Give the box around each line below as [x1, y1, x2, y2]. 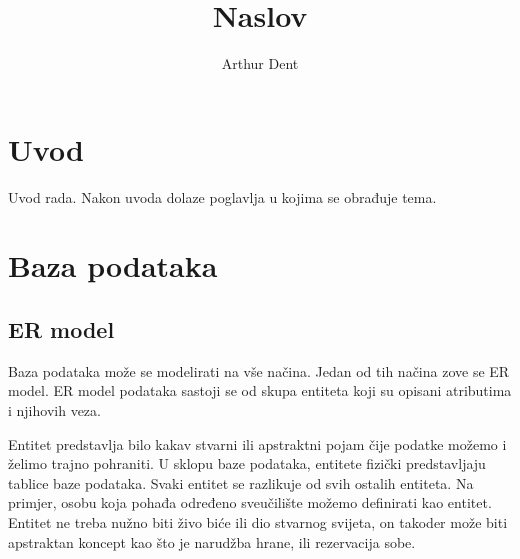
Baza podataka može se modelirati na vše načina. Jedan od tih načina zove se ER [8, 360, 510, 381]
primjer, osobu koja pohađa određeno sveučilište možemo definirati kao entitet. [8, 492, 492, 513]
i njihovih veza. [8, 400, 101, 421]
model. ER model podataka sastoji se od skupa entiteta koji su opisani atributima [8, 380, 512, 401]
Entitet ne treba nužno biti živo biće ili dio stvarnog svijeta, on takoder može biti [8, 511, 508, 532]
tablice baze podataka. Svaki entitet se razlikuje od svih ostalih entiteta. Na [8, 472, 474, 493]
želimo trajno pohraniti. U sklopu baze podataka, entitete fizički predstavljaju [8, 453, 486, 474]
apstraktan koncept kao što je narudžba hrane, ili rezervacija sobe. [8, 531, 416, 552]
